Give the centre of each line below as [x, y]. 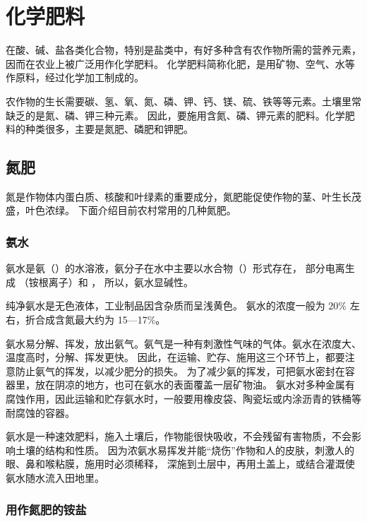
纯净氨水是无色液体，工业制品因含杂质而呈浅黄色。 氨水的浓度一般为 [166, 306]
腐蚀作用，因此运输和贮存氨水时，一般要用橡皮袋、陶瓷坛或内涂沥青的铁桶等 [183, 399]
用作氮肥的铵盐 [46, 509]
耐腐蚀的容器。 [40, 412]
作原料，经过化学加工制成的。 [75, 77]
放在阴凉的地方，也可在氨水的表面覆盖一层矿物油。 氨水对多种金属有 [195, 385]
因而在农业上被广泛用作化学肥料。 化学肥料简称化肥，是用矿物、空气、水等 [180, 63]
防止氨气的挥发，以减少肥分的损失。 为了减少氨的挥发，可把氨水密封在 [180, 370]
